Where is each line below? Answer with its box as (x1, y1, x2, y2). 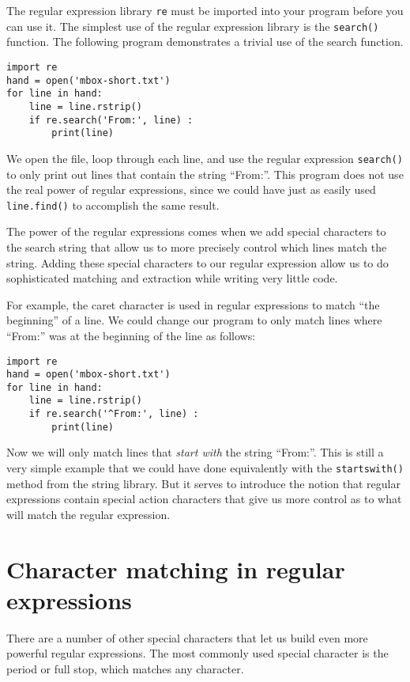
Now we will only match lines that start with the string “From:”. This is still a (6, 444, 384, 460)
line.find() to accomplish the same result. (6, 196, 220, 213)
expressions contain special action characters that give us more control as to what (6, 491, 402, 507)
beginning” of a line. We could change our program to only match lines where (6, 312, 382, 328)
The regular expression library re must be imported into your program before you (6, 2, 404, 18)
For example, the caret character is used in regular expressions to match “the (6, 296, 380, 313)
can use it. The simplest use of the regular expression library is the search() (6, 17, 379, 34)
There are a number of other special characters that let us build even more (6, 629, 368, 646)
